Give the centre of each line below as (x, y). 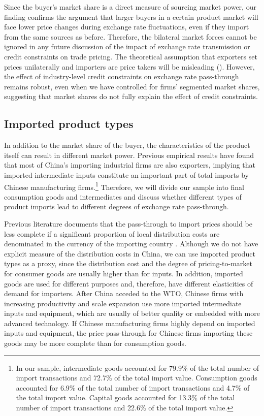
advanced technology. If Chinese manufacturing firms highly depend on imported (130, 323)
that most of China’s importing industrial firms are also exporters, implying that (130, 165)
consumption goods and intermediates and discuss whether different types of (123, 196)
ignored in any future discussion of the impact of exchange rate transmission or (127, 46)
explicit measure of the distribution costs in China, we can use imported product (130, 253)
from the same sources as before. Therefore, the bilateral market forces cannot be (130, 36)
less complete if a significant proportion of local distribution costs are (112, 233)
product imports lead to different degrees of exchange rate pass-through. (117, 206)
